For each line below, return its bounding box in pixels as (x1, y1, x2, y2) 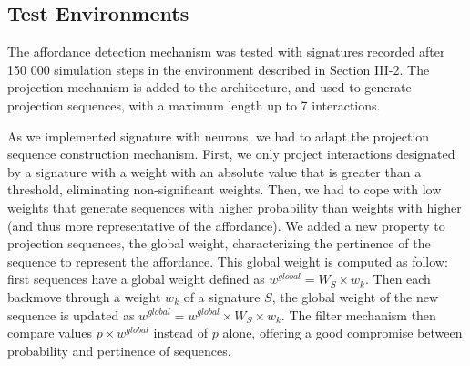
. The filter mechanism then (281, 305, 436, 324)
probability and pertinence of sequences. (7, 340, 231, 360)
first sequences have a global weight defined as (7, 269, 265, 288)
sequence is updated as (7, 305, 135, 324)
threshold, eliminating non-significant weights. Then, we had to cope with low (7, 180, 442, 199)
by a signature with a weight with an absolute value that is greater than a (7, 162, 422, 181)
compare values (7, 323, 93, 342)
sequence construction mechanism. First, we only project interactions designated (7, 144, 455, 163)
